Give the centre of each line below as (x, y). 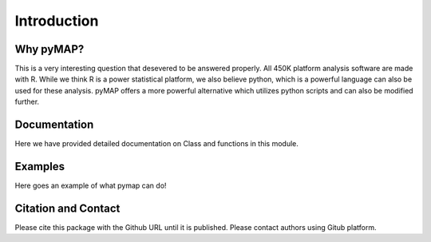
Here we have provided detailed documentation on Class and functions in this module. (156, 144)
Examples (40, 167)
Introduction (57, 21)
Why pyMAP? (49, 49)
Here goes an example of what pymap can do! (91, 186)
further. (27, 102)
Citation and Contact (67, 208)
